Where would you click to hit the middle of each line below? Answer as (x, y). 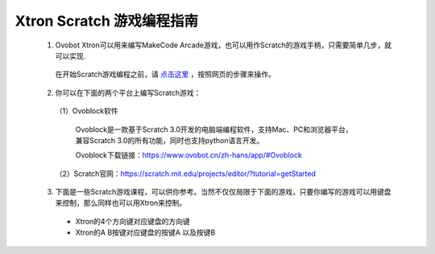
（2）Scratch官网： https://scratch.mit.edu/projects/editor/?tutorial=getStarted (185, 174)
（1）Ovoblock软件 (87, 111)
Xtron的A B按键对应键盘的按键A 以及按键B (145, 232)
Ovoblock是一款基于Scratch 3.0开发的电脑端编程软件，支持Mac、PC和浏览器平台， (214, 129)
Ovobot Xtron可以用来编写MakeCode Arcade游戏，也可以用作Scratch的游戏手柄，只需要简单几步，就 (224, 45)
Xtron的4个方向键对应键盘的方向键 (133, 221)
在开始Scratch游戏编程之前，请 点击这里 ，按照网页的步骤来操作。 (165, 74)
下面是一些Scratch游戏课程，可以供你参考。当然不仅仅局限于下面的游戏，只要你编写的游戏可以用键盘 (223, 192)
